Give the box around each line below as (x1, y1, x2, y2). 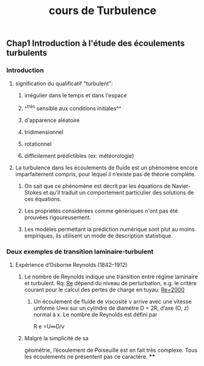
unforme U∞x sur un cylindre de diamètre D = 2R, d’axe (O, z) (33, 304, 189, 312)
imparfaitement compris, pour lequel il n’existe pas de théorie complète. (15, 171, 196, 178)
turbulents (6, 48, 48, 58)
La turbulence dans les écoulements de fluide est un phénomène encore (15, 164, 199, 171)
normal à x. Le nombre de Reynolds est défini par (33, 311, 158, 318)
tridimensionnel (24, 129, 64, 136)
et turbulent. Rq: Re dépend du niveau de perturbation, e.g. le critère (24, 280, 197, 287)
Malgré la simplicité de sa (24, 335, 89, 342)
